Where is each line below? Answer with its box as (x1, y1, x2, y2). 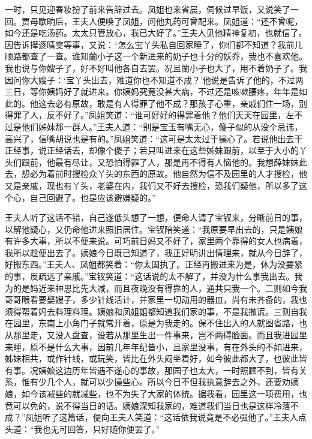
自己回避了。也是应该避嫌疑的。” (29, 191, 156, 203)
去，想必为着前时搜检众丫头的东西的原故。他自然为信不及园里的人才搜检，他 (5, 167, 307, 180)
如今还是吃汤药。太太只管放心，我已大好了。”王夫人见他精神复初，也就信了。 (5, 26, 307, 39)
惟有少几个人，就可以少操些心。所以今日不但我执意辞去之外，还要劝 (21, 375, 290, 388)
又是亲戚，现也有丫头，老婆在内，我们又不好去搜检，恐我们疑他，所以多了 (5, 179, 299, 191)
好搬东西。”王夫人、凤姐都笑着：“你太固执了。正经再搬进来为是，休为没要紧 (5, 258, 303, 270)
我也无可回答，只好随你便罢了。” (34, 422, 160, 435)
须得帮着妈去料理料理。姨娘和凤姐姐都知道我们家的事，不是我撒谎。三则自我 (5, 305, 307, 317)
